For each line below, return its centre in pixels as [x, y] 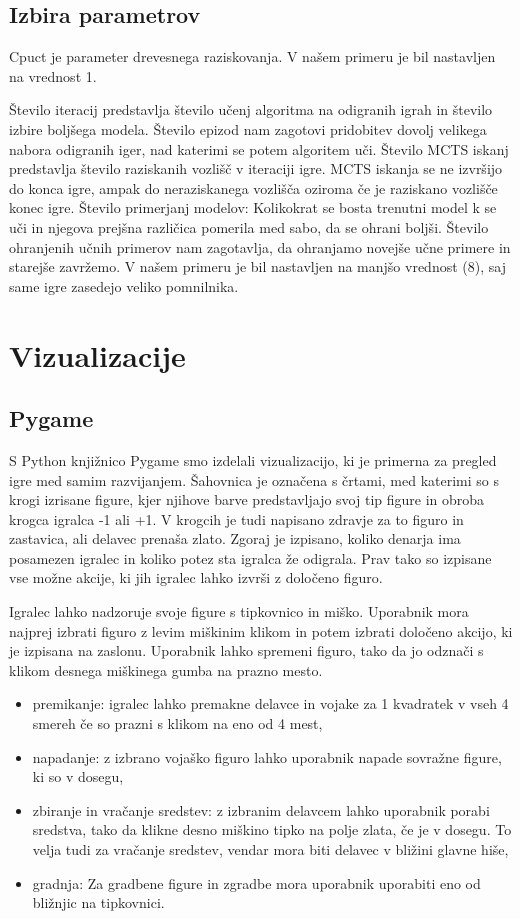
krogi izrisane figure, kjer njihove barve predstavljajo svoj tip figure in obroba [247, 499]
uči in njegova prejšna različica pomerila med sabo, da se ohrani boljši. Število [249, 226]
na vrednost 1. [53, 75]
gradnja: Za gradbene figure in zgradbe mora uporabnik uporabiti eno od [256, 882]
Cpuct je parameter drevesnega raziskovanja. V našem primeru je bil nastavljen [252, 56]
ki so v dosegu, [78, 776]
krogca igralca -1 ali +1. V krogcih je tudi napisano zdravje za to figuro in [236, 518]
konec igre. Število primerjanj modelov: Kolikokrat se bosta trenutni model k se [253, 207]
